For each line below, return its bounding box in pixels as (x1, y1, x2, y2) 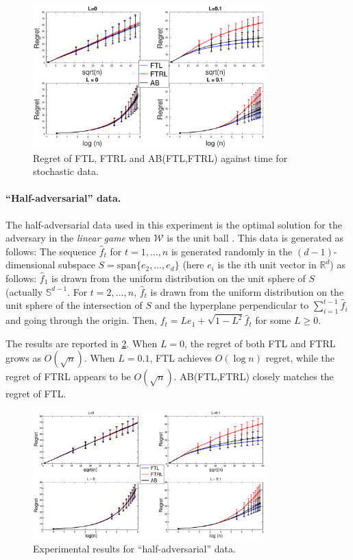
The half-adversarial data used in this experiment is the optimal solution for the (5, 217, 342, 231)
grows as (5, 351, 41, 365)
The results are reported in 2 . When (5, 336, 158, 350)
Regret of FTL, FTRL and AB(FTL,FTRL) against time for (33, 150, 288, 165)
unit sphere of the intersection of (5, 298, 143, 312)
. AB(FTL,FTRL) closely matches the (173, 369, 334, 384)
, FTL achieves (149, 351, 212, 365)
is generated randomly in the (171, 244, 293, 258)
